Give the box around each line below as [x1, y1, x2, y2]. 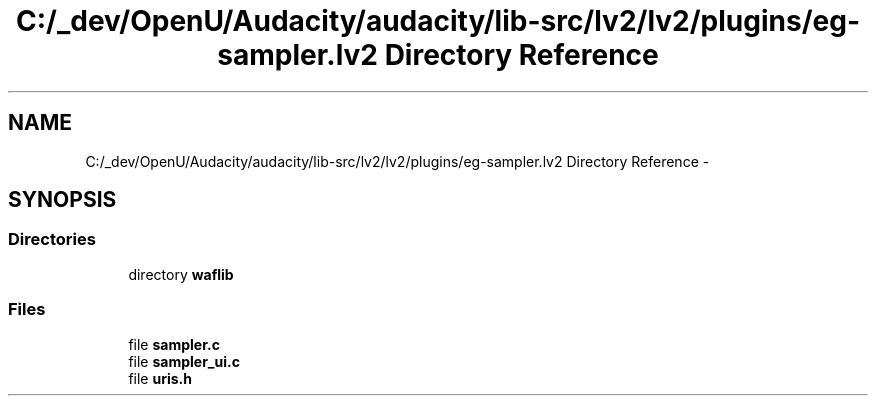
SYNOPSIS [8, 187, 117, 213]
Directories [8, 229, 96, 250]
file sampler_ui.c [128, 352, 240, 370]
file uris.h [128, 369, 192, 387]
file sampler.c [128, 335, 220, 353]
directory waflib [128, 265, 234, 283]
